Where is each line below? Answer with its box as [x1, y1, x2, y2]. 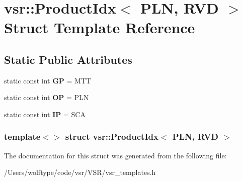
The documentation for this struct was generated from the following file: [4, 150, 227, 160]
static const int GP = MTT [4, 75, 92, 85]
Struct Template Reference [4, 17, 195, 38]
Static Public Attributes [4, 51, 132, 67]
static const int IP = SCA [4, 109, 86, 119]
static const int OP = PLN [4, 92, 89, 103]
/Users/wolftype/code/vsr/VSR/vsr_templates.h [4, 167, 156, 177]
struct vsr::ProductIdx [65, 130, 158, 143]
